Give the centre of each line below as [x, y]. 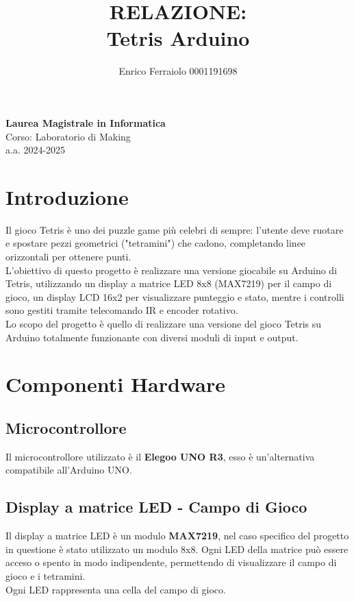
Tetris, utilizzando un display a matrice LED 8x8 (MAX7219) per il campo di [169, 283]
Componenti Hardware [115, 384]
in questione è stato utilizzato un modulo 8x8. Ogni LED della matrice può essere [177, 549]
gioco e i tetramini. [46, 575]
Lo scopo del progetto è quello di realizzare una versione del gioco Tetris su [164, 323]
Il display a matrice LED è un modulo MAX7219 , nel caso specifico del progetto [177, 536]
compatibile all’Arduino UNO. [69, 470]
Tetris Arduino [178, 38]
